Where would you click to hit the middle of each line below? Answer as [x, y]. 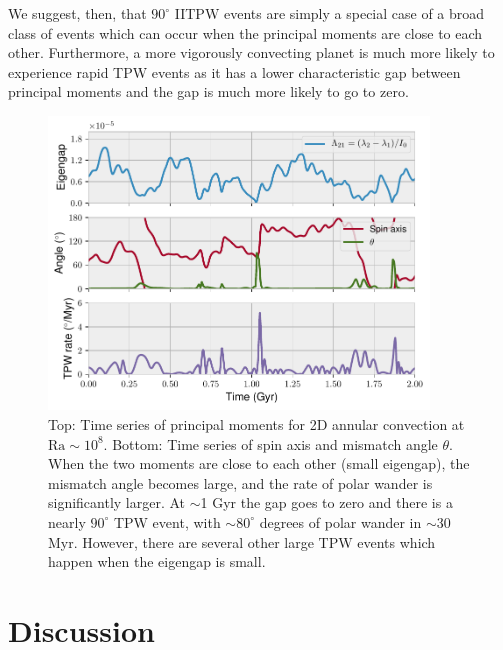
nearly [67, 521]
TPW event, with [167, 521]
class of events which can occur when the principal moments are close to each [245, 32]
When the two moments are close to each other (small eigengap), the [259, 463]
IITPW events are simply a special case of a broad [329, 13]
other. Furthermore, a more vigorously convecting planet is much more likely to [251, 52]
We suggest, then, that [77, 13]
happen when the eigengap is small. [157, 561]
